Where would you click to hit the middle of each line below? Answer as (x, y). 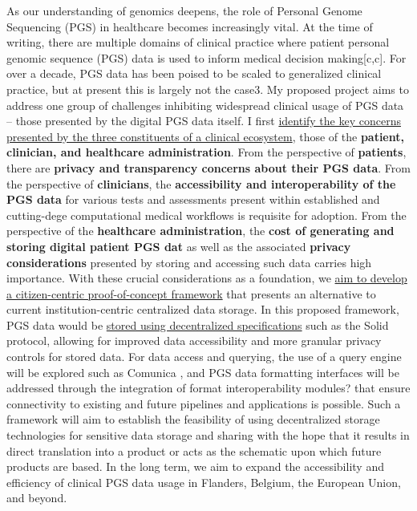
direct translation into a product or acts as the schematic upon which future (194, 450)
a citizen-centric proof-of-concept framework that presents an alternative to (191, 293)
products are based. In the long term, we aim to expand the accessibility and (195, 466)
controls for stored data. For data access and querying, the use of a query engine (204, 357)
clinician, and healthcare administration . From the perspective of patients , (206, 152)
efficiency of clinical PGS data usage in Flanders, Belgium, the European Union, (204, 482)
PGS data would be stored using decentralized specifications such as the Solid (198, 324)
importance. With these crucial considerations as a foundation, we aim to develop (207, 278)
